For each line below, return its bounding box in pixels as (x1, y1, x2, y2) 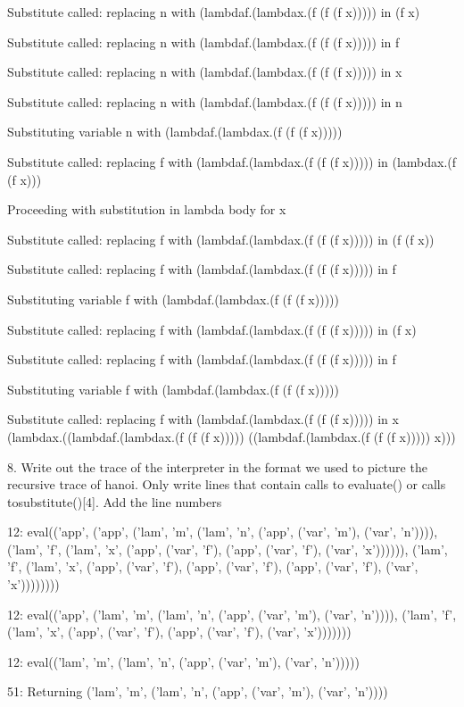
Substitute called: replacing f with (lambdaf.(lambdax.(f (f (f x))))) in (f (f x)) (7, 229, 435, 248)
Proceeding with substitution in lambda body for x (7, 200, 286, 219)
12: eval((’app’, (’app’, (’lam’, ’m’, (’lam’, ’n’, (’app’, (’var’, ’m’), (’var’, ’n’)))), (7, 522, 438, 541)
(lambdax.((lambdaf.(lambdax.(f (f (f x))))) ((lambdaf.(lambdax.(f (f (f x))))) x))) (7, 427, 456, 445)
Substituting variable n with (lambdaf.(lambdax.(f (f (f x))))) (7, 122, 343, 141)
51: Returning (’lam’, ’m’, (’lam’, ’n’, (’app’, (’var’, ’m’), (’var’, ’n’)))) (7, 682, 388, 701)
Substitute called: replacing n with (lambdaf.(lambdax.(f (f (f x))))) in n (7, 92, 402, 111)
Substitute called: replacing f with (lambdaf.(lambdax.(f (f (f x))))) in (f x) (7, 320, 417, 338)
